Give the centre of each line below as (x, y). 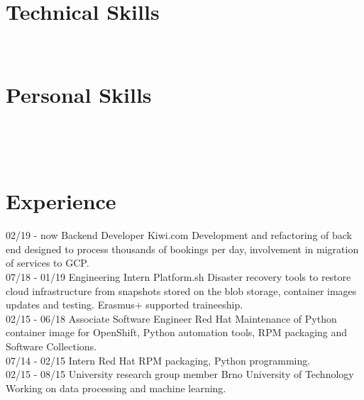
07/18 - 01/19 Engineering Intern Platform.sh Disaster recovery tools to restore (178, 276)
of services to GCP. (48, 263)
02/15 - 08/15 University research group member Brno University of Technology (180, 374)
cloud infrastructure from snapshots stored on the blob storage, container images (181, 290)
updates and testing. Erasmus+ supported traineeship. (125, 305)
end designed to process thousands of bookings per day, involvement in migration (182, 249)
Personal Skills (79, 94)
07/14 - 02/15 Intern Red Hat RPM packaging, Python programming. (158, 360)
